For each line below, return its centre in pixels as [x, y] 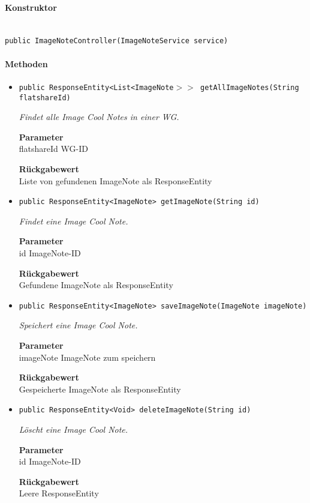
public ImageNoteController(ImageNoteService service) [117, 41]
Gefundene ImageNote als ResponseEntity [96, 285]
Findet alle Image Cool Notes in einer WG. [99, 117]
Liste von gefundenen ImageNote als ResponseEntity [115, 180]
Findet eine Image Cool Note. [73, 221]
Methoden [26, 63]
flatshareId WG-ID [53, 149]
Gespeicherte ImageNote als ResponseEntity [100, 389]
